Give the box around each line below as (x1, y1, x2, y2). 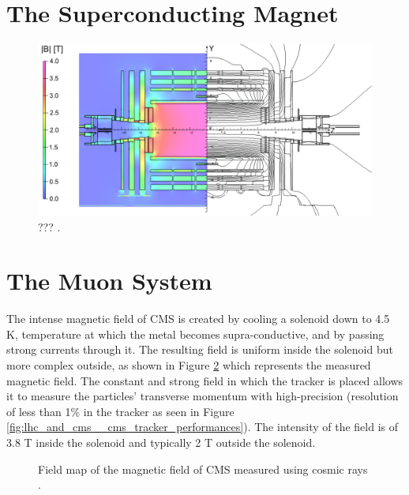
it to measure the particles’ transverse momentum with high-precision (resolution (6, 388, 399, 404)
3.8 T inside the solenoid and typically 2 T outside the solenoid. (6, 433, 316, 450)
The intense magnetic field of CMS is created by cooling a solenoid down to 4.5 (6, 310, 390, 327)
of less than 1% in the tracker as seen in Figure (6, 403, 235, 419)
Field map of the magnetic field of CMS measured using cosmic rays (38, 460, 368, 477)
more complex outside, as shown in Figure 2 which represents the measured (6, 357, 371, 373)
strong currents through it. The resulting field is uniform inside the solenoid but (6, 341, 393, 358)
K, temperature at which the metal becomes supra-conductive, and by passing (6, 325, 385, 342)
